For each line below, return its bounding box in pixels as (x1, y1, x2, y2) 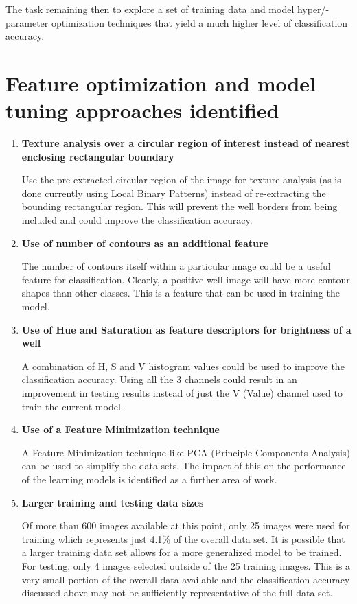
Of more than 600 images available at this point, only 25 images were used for (21, 518, 350, 533)
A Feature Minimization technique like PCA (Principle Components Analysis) (21, 445, 350, 459)
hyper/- (297, 2, 330, 16)
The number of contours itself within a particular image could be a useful (21, 259, 331, 273)
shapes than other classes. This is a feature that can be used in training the (21, 286, 340, 300)
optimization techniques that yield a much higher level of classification (51, 15, 348, 30)
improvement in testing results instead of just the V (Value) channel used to (21, 386, 343, 399)
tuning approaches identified (5, 96, 279, 124)
